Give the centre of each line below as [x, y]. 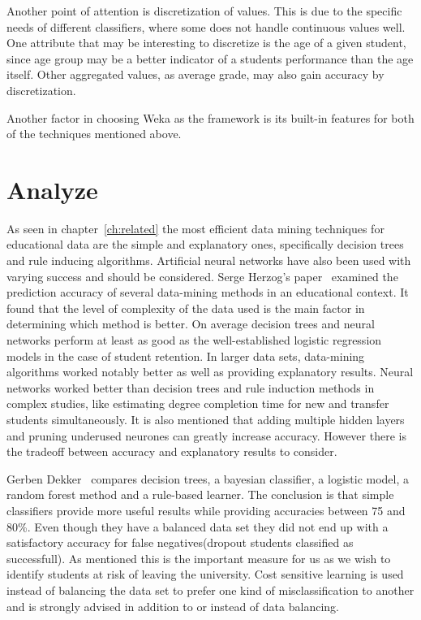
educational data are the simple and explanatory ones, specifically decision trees [205, 244]
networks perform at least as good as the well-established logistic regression [194, 340]
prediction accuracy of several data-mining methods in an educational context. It [208, 292]
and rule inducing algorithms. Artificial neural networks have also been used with [209, 260]
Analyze [52, 189]
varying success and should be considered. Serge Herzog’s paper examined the [202, 276]
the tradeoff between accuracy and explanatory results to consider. [172, 451]
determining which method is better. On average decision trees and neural [191, 324]
